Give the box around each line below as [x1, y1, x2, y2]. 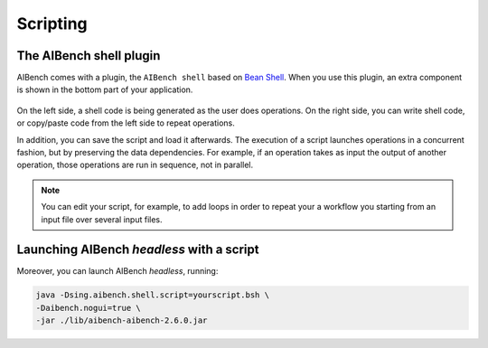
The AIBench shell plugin [16, 48, 161, 63]
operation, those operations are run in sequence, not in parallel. [16, 159, 254, 171]
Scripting [16, 14, 88, 33]
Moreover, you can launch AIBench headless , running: [16, 266, 219, 277]
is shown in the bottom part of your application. [16, 84, 193, 95]
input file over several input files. [41, 213, 163, 225]
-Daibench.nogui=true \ [35, 303, 142, 313]
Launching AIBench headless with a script [16, 242, 259, 258]
